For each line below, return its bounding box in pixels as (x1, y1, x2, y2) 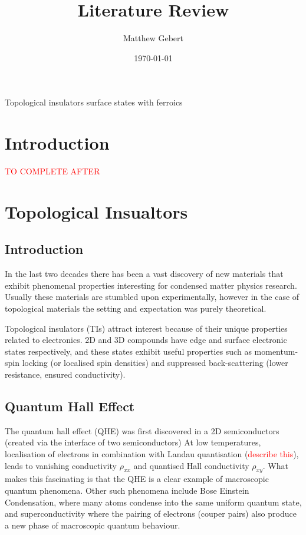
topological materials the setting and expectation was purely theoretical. (5, 302, 266, 314)
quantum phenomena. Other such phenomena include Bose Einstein (5, 484, 249, 496)
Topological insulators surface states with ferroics (5, 96, 183, 108)
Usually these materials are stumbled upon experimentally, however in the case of (5, 290, 300, 303)
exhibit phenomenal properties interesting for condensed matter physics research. (5, 279, 297, 291)
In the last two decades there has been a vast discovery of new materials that (5, 267, 284, 280)
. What (262, 459, 288, 471)
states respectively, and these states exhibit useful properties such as (5, 345, 252, 357)
